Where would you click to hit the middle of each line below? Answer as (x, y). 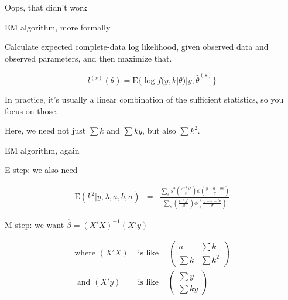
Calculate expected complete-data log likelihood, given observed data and (137, 47)
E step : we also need (41, 170)
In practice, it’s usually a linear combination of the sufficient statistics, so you (144, 99)
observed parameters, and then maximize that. (88, 58)
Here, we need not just (45, 130)
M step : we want (35, 224)
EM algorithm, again (42, 150)
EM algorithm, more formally (58, 27)
